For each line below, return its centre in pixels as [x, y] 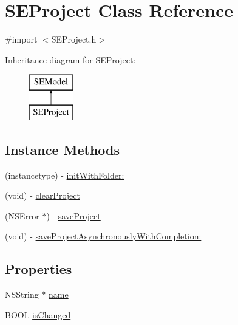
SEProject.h [74, 39]
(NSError [22, 215]
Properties [39, 269]
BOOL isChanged [38, 314]
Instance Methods [62, 149]
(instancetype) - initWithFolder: [65, 175]
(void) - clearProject [42, 195]
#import [21, 39]
